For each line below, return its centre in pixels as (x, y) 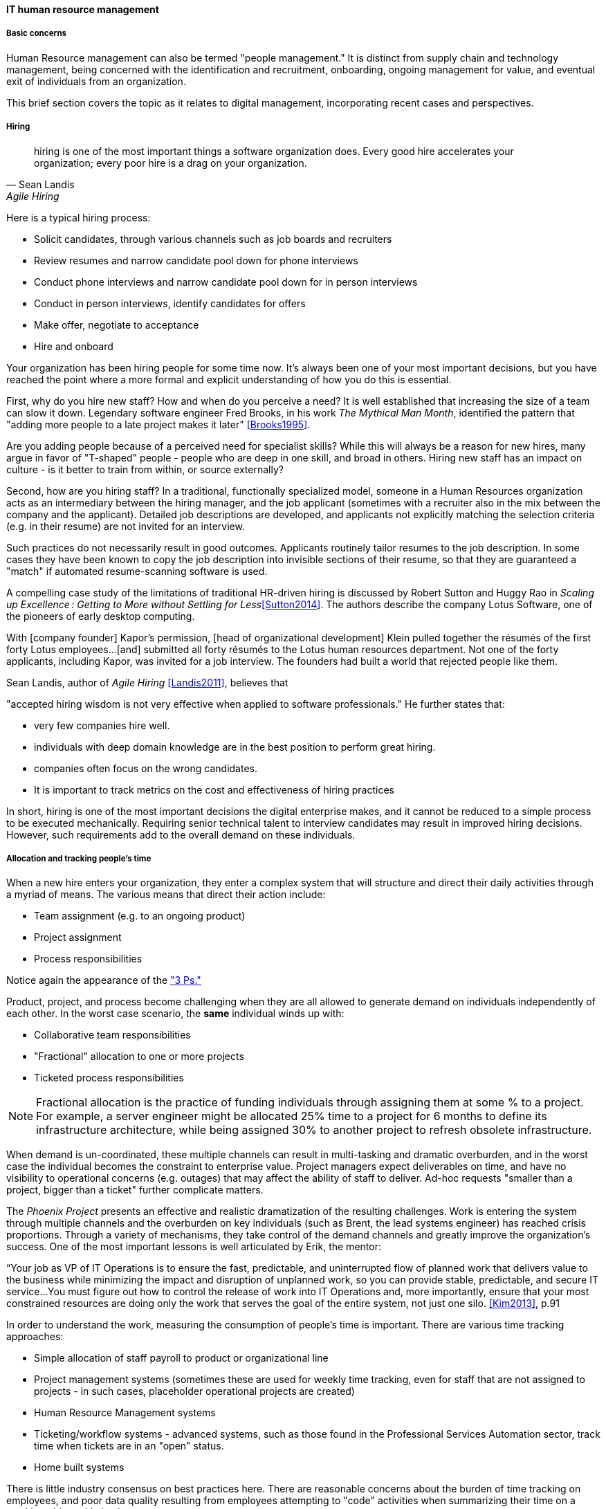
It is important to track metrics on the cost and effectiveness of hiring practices (214, 789)
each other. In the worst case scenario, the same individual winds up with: (175, 1014)
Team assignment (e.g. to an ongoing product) (140, 916)
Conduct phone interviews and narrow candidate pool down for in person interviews (226, 282)
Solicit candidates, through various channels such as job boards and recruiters (213, 239)
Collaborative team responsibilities (112, 1035)
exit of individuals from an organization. (96, 81)
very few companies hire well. (102, 725)
